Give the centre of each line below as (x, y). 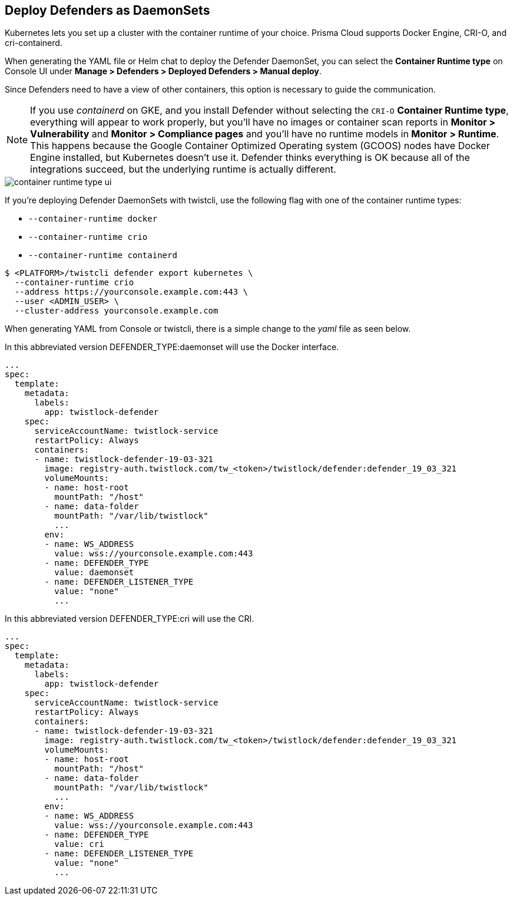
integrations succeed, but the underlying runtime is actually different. (183, 169)
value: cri (79, 844)
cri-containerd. (34, 43)
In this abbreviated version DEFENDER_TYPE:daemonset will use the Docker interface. (172, 347)
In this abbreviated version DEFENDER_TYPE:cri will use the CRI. (130, 619)
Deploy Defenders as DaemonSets (107, 10)
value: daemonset (94, 573)
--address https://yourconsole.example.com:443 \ (131, 292)
